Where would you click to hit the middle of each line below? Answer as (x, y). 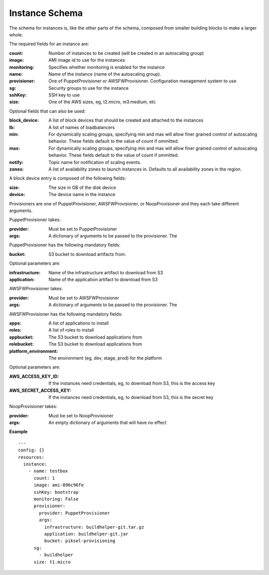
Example (18, 432)
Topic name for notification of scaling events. (95, 162)
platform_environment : (34, 351)
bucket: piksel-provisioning (80, 541)
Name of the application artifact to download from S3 (103, 280)
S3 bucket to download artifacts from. (87, 254)
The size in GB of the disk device (82, 188)
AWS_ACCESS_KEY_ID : (34, 376)
